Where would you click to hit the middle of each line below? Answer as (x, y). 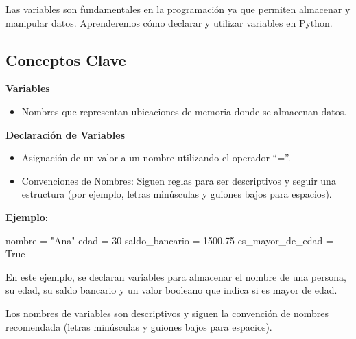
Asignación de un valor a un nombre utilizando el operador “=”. (156, 157)
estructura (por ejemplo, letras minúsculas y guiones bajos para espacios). (177, 194)
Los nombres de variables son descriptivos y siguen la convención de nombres (167, 313)
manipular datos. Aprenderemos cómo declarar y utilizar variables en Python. (169, 22)
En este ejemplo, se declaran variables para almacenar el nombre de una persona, (176, 276)
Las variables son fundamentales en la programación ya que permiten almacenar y (178, 9)
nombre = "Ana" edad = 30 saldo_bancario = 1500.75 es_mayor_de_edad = (169, 240)
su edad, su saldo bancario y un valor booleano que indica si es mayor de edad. (171, 290)
